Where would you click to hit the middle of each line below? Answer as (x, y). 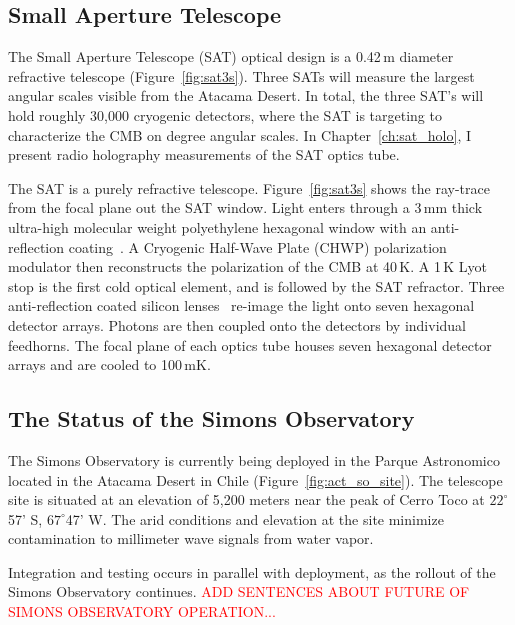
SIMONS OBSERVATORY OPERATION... (142, 611)
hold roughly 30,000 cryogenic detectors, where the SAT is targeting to (225, 114)
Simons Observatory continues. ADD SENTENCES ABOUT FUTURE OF (239, 591)
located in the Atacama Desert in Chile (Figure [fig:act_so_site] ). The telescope (255, 479)
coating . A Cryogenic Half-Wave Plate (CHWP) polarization (257, 246)
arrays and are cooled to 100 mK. (109, 364)
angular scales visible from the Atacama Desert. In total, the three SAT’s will (246, 95)
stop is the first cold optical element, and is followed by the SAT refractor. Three (256, 285)
